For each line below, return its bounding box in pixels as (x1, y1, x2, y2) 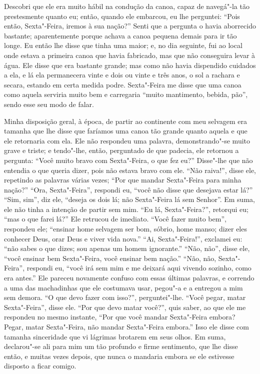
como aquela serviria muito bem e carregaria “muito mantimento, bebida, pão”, (4, 89, 248, 99)
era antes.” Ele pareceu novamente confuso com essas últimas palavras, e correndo (4, 272, 254, 283)
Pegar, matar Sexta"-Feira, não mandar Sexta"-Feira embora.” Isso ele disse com (4, 321, 249, 331)
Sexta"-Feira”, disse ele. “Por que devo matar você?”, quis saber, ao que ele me (4, 301, 246, 312)
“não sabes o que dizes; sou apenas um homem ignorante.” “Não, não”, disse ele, (4, 243, 250, 253)
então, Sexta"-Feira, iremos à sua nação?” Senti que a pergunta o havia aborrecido (4, 20, 256, 31)
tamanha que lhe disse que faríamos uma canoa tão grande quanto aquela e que (4, 125, 247, 136)
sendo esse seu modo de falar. (4, 98, 94, 109)
